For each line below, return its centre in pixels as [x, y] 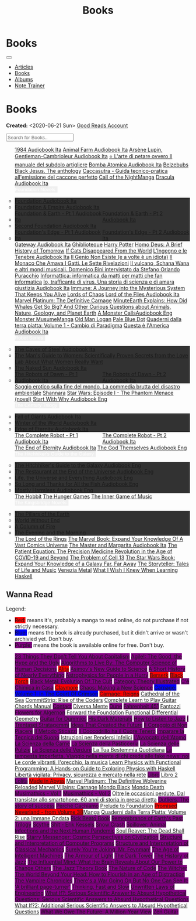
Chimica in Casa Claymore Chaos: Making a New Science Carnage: [95, 687]
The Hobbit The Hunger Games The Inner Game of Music [83, 496]
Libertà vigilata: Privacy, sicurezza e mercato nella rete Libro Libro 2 [96, 775]
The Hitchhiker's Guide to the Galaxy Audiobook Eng [78, 465]
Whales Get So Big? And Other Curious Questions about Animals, [93, 306]
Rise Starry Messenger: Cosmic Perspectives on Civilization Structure [98, 837]
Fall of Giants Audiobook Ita [48, 417]
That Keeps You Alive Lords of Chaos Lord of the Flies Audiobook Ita [97, 294]
